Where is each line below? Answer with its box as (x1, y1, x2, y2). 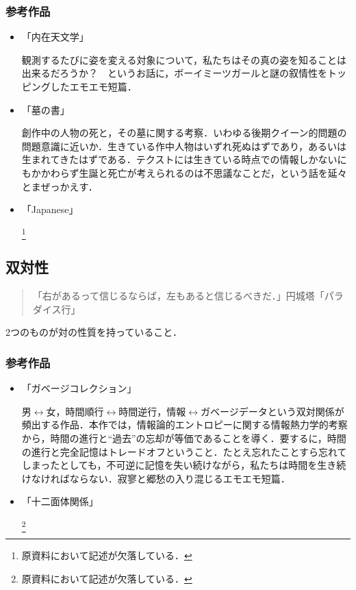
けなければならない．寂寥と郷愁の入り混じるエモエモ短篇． (21, 471, 290, 485)
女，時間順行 (46, 404, 104, 418)
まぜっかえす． (31, 179, 98, 193)
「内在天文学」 (21, 29, 89, 44)
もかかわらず (21, 165, 79, 180)
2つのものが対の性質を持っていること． (5, 325, 182, 339)
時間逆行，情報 (118, 404, 186, 418)
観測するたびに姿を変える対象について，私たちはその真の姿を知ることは (21, 52, 346, 66)
